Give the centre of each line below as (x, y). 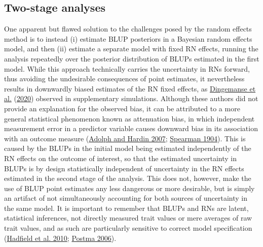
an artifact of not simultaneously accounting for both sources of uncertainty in (126, 198)
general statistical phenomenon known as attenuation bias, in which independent (129, 118)
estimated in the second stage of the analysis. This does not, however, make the (128, 178)
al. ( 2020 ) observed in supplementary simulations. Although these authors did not (131, 98)
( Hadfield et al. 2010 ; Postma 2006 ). (60, 238)
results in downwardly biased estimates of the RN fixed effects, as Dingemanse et (130, 88)
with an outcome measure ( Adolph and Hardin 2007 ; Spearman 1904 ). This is (125, 138)
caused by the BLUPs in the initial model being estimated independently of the (128, 148)
